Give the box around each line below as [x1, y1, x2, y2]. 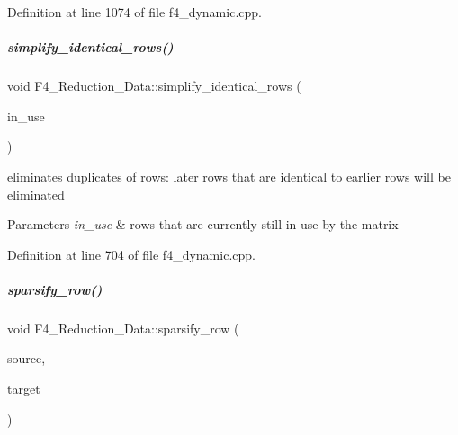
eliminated [7, 184, 65, 203]
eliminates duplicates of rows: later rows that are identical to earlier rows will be [7, 166, 451, 185]
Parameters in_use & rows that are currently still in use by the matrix [7, 215, 399, 234]
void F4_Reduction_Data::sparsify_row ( [7, 318, 239, 337]
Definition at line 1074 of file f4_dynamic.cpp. [7, 3, 262, 21]
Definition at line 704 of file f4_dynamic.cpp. [7, 244, 256, 263]
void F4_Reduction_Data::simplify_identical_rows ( [7, 76, 301, 95]
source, [7, 349, 46, 368]
